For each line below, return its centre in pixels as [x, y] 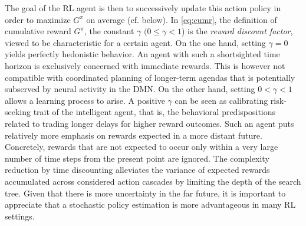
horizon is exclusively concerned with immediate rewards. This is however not [145, 65]
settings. [20, 216]
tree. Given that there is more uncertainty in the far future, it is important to [145, 193]
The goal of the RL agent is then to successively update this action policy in [143, 8]
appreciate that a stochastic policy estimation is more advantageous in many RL [150, 204]
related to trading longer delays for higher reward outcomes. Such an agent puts [149, 123]
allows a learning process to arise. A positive [85, 100]
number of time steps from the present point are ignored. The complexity [137, 158]
